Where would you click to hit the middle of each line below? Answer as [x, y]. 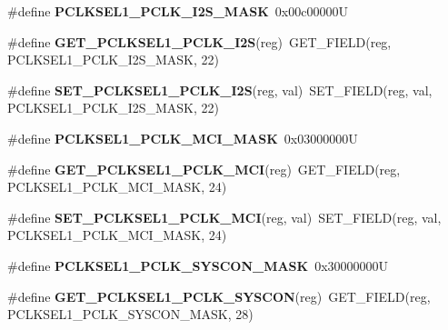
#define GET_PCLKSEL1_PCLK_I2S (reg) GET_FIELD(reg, [199, 41]
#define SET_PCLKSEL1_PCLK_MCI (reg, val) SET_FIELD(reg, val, [224, 217]
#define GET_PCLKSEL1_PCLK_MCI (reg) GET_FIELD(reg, [204, 169]
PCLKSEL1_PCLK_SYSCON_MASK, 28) [130, 314]
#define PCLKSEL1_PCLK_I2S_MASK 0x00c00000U [178, 11]
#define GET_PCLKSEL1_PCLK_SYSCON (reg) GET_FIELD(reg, [219, 296]
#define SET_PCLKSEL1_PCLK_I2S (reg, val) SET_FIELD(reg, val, [220, 90]
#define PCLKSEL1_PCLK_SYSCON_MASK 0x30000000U [198, 265]
